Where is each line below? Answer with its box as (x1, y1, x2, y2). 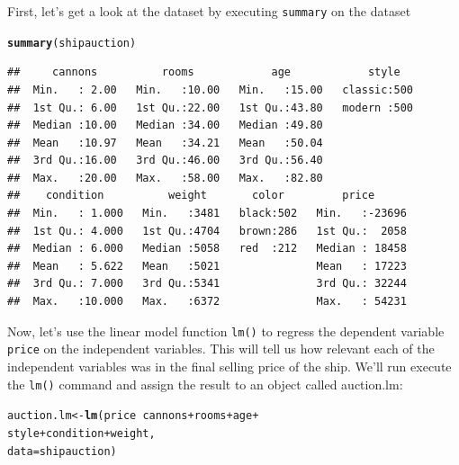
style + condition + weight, (7, 426, 156, 440)
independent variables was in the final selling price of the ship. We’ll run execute (7, 356, 452, 375)
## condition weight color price (7, 189, 375, 202)
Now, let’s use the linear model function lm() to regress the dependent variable (7, 321, 445, 340)
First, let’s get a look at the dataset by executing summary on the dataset (7, 2, 411, 20)
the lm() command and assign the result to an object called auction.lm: (7, 374, 403, 393)
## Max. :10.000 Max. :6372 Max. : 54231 (7, 295, 407, 309)
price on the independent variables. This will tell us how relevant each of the (7, 339, 435, 358)
